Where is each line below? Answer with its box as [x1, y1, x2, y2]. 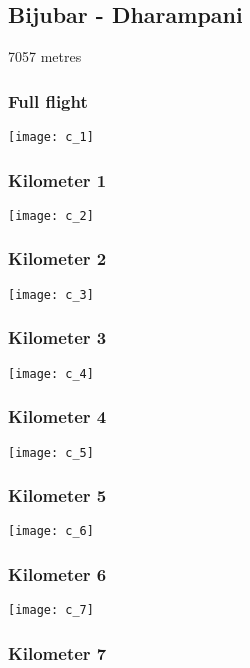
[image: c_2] [8, 208, 94, 223]
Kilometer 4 [8, 404, 107, 429]
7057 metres [8, 46, 82, 67]
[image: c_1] [8, 130, 94, 145]
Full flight [8, 88, 88, 113]
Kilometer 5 [8, 483, 107, 508]
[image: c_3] [8, 287, 94, 302]
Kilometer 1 [8, 167, 107, 192]
